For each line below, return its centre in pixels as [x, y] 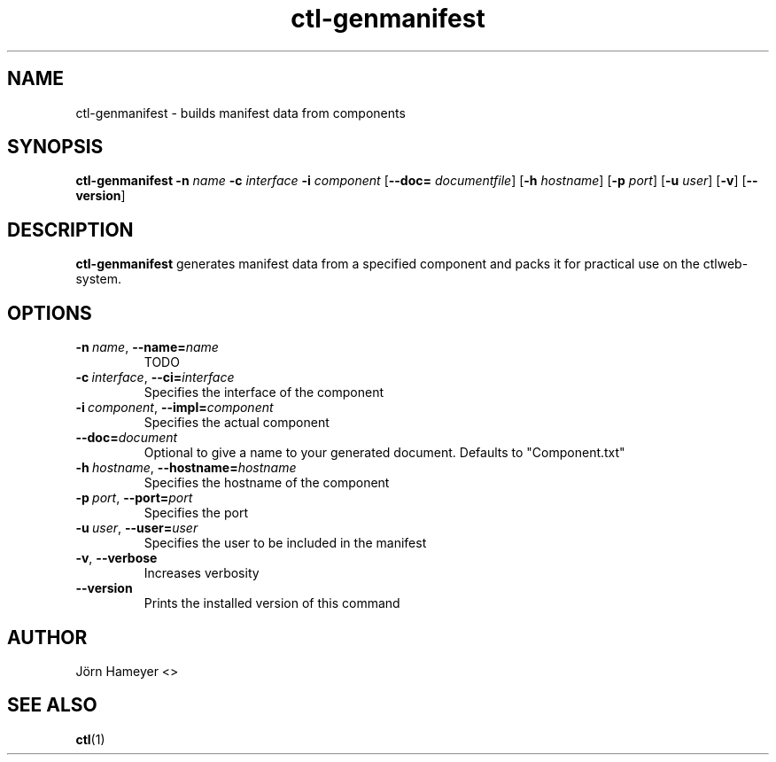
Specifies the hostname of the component [267, 483]
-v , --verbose [116, 558]
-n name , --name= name [147, 347]
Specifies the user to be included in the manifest [285, 543]
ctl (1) [90, 739]
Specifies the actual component [237, 423]
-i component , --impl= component [175, 408]
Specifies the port [196, 513]
